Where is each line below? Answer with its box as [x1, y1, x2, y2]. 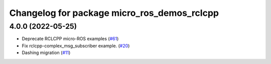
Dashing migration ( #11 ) [22, 50, 71, 56]
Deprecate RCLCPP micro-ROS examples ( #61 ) [22, 36, 119, 42]
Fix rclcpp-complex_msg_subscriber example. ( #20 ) [22, 43, 130, 49]
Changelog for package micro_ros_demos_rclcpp [9, 7, 219, 18]
